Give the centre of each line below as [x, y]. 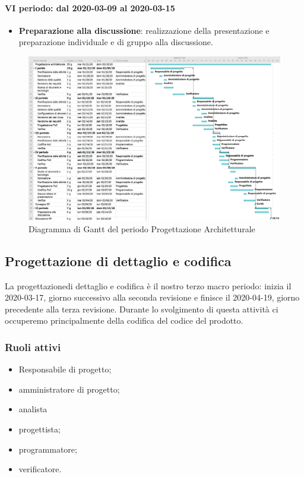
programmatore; [48, 449]
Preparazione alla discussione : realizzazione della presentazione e [144, 30]
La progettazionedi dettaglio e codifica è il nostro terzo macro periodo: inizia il [148, 285]
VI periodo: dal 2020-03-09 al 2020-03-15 [90, 7]
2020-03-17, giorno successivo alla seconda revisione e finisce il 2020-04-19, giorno [152, 297]
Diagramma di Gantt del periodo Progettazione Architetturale [142, 228]
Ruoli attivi [33, 347]
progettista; [39, 429]
